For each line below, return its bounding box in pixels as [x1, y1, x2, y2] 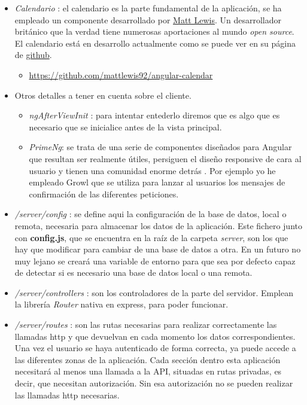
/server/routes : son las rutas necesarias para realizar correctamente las [14, 318, 277, 331]
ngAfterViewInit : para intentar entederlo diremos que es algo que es [29, 109, 280, 121]
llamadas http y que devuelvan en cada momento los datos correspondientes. [14, 330, 296, 342]
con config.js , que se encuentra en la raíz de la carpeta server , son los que [14, 231, 288, 243]
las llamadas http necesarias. [14, 388, 120, 401]
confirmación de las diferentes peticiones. [29, 187, 179, 200]
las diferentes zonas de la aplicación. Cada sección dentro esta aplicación [14, 353, 281, 366]
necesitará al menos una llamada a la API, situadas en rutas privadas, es [14, 365, 282, 377]
